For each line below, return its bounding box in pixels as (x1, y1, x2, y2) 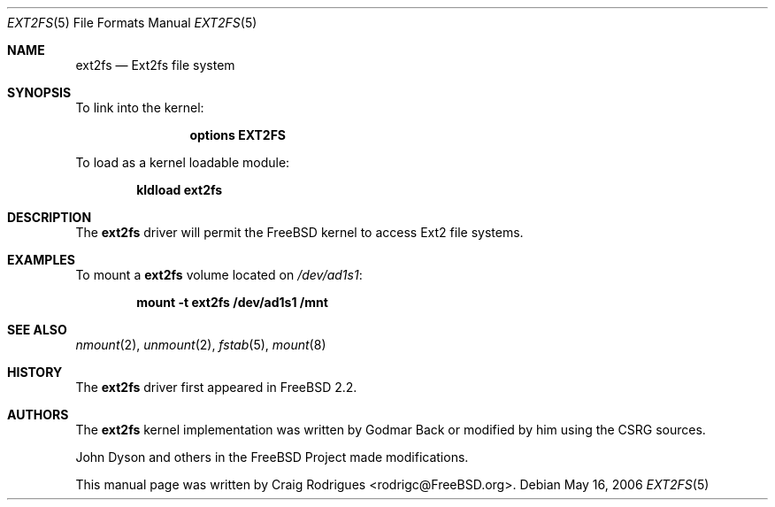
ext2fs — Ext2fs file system (75, 58, 235, 73)
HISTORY (7, 365, 63, 380)
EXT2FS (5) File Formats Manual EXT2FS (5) (7, 15, 257, 30)
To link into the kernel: (75, 100, 204, 115)
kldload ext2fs (136, 182, 223, 197)
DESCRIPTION (7, 210, 92, 225)
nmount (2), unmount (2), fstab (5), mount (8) (75, 337, 326, 352)
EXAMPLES (7, 252, 75, 267)
